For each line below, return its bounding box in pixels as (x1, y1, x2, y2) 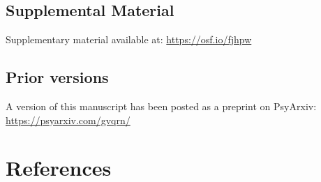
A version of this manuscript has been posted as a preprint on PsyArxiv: (6, 99, 317, 113)
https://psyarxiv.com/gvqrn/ (6, 112, 130, 127)
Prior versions (6, 66, 109, 88)
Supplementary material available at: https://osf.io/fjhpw (6, 32, 252, 47)
